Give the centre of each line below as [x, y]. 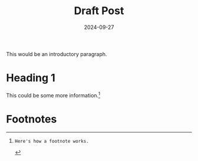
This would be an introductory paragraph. [57, 54]
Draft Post [99, 11]
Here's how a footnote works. [52, 142]
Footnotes [32, 119]
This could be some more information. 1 [53, 94]
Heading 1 [31, 78]
